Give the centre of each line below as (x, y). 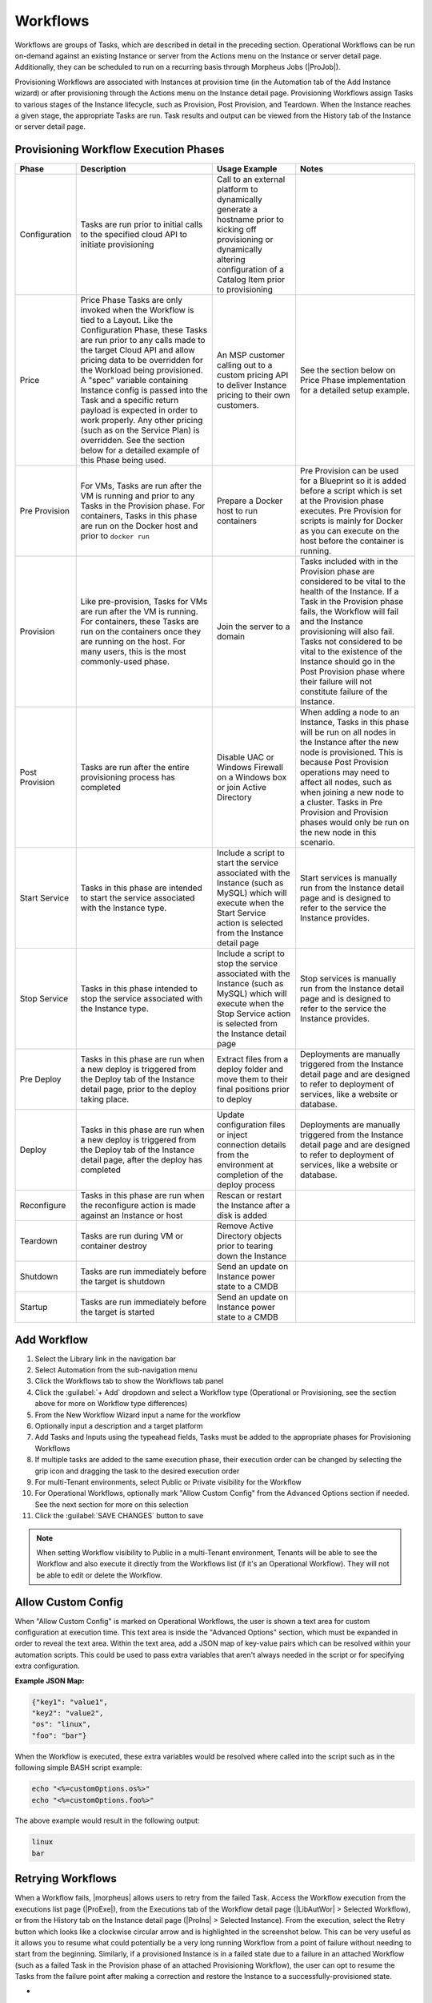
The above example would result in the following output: (107, 1821)
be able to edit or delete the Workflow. (100, 1575)
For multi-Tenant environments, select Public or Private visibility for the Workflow (168, 1482)
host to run (237, 511)
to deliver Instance (252, 385)
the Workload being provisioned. (142, 370)
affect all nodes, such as (346, 783)
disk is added (242, 1215)
